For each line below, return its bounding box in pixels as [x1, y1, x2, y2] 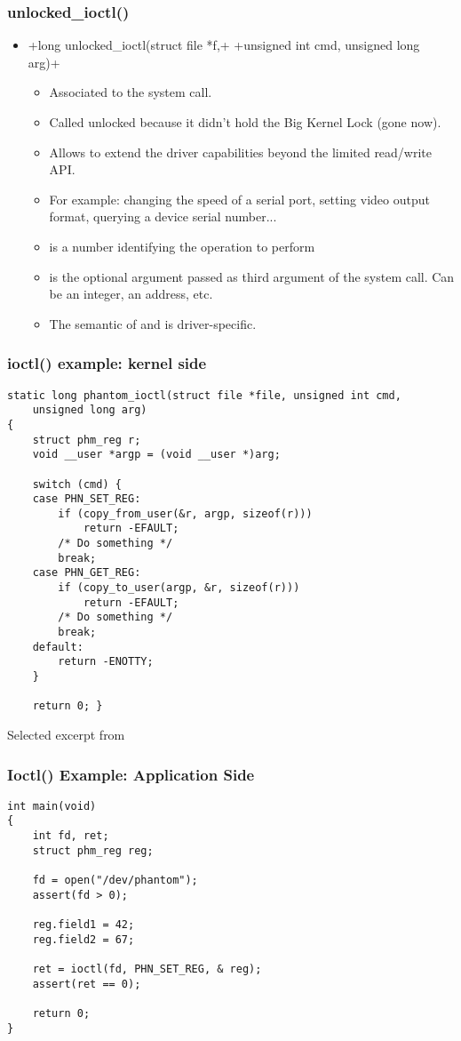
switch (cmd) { [32, 477, 122, 491]
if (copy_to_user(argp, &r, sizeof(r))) [58, 581, 300, 595]
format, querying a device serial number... [49, 207, 277, 226]
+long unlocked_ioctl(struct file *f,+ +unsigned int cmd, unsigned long [28, 36, 420, 54]
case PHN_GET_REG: [32, 566, 141, 580]
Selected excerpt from [7, 725, 125, 743]
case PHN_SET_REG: [32, 492, 141, 506]
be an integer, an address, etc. [49, 284, 213, 303]
